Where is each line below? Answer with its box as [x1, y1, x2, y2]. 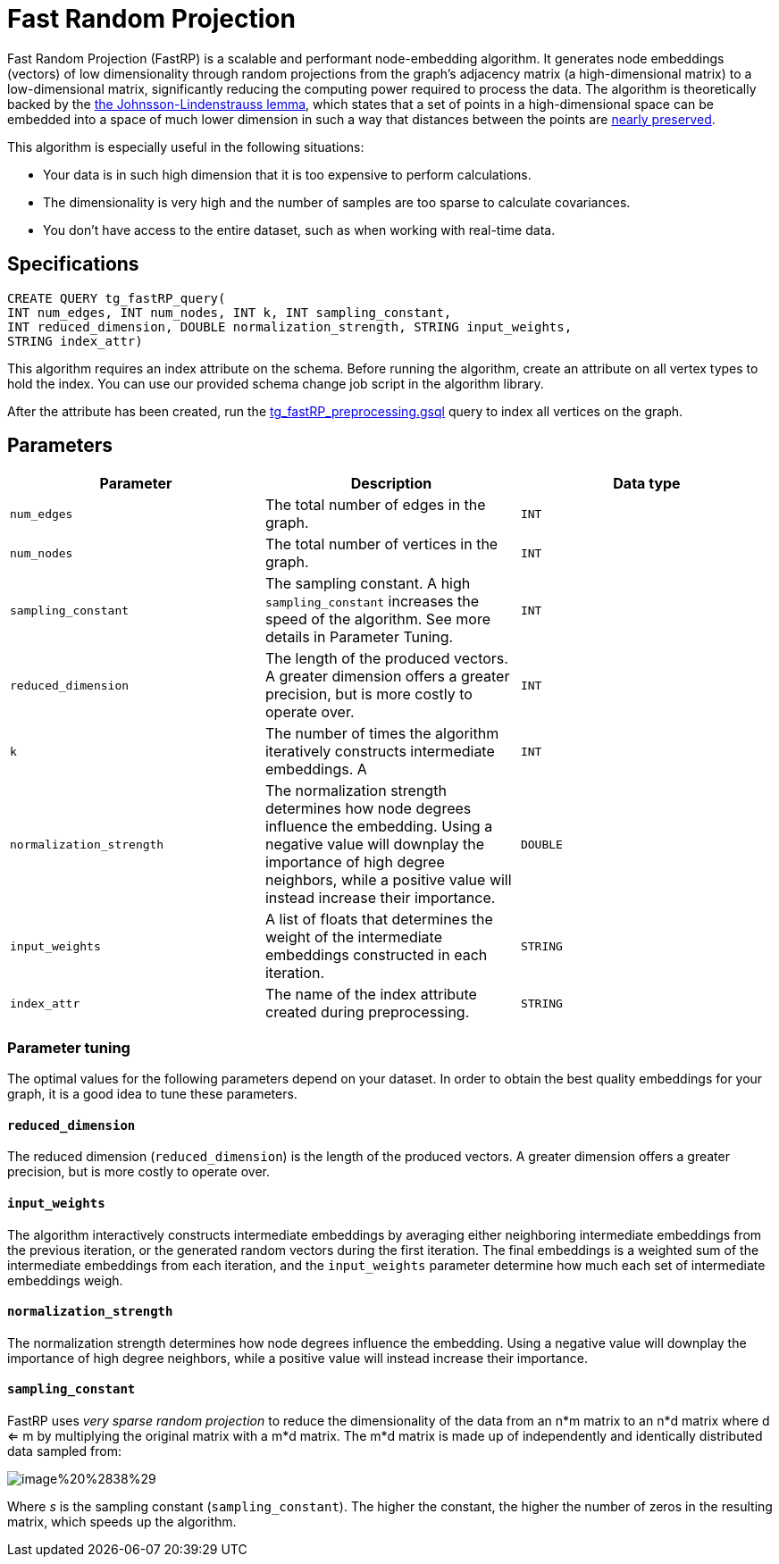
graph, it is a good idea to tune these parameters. [7, 1086, 297, 1102]
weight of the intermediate [264, 928, 442, 947]
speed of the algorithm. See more [264, 610, 490, 629]
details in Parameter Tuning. [264, 628, 454, 647]
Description [350, 474, 432, 493]
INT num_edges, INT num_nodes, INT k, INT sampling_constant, [7, 305, 452, 320]
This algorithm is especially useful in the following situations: [7, 138, 364, 155]
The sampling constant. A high [264, 574, 471, 593]
